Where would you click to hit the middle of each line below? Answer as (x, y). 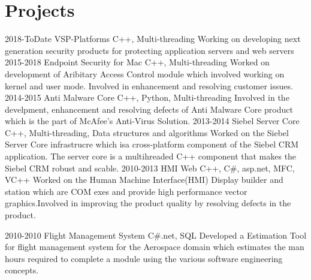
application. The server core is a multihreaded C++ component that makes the (151, 156)
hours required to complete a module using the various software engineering (144, 258)
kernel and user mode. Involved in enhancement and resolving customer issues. (149, 85)
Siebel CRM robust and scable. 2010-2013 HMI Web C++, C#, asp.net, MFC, (150, 168)
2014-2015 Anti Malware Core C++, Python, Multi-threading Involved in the (147, 97)
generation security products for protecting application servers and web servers (150, 50)
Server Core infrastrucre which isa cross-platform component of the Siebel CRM (152, 144)
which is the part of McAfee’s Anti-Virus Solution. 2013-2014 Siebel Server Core (152, 121)
